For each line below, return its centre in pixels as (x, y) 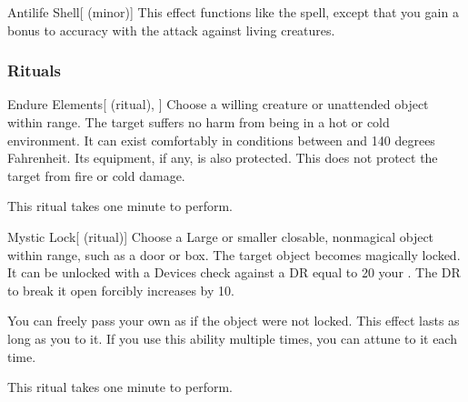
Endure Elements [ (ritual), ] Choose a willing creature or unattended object (218, 104)
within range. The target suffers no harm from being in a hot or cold (199, 122)
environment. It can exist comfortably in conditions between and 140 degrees (221, 140)
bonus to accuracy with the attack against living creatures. (171, 30)
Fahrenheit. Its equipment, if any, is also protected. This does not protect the (223, 158)
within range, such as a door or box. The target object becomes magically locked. (234, 254)
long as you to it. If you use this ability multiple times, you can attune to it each (232, 338)
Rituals (34, 70)
